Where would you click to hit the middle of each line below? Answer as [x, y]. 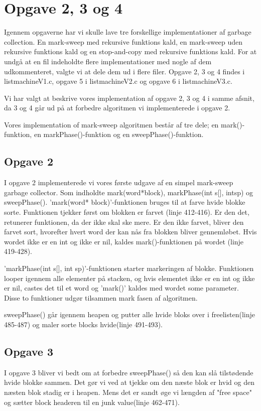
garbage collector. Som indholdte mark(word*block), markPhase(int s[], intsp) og [129, 192]
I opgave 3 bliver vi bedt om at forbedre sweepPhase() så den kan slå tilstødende [129, 372]
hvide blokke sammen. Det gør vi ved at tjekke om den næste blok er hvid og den [129, 382]
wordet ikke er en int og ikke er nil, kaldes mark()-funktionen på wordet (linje [124, 241]
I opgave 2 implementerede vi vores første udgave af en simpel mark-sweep [119, 182]
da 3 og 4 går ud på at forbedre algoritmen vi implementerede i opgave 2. [117, 108]
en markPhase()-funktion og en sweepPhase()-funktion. [119, 134]
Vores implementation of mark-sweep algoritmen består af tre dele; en [111, 124]
